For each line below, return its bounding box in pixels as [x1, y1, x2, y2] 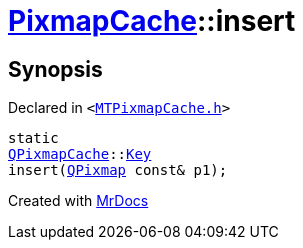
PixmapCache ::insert [8, 4, 296, 38]
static [8, 130, 59, 147]
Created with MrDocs [8, 192, 149, 210]
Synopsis [8, 56, 103, 82]
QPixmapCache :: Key [8, 146, 152, 163]
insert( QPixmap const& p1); [8, 162, 228, 179]
